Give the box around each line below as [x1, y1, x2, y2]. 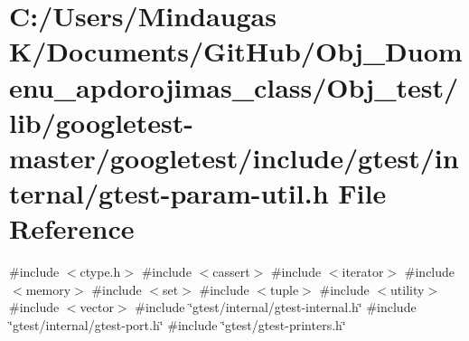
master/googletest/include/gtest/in [9, 138, 459, 175]
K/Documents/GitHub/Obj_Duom [9, 33, 463, 70]
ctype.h [80, 262, 121, 281]
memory [25, 279, 71, 298]
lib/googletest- [9, 103, 194, 140]
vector [80, 298, 114, 317]
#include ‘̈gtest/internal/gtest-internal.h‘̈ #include [135, 298, 417, 317]
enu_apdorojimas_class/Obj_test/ [9, 68, 459, 105]
